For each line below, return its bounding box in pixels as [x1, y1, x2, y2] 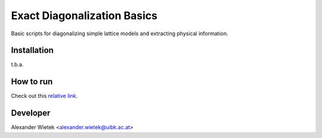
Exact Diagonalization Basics [11, 9, 158, 22]
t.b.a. [11, 61, 24, 68]
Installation [11, 45, 54, 56]
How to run [11, 76, 53, 87]
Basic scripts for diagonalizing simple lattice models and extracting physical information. [11, 30, 229, 37]
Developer [11, 108, 51, 118]
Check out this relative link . [11, 93, 78, 100]
